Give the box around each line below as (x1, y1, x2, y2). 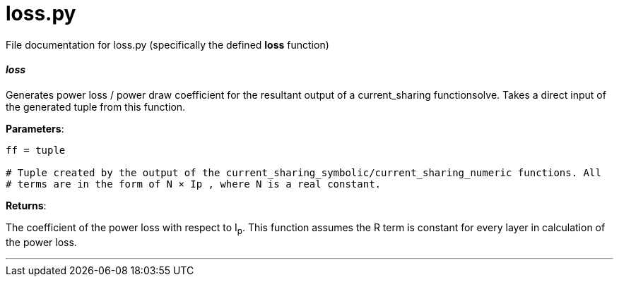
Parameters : (6, 122, 64, 135)
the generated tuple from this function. (6, 100, 186, 113)
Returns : (6, 199, 47, 211)
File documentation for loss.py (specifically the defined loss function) (6, 38, 329, 51)
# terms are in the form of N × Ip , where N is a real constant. (6, 178, 382, 190)
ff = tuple (6, 144, 66, 156)
